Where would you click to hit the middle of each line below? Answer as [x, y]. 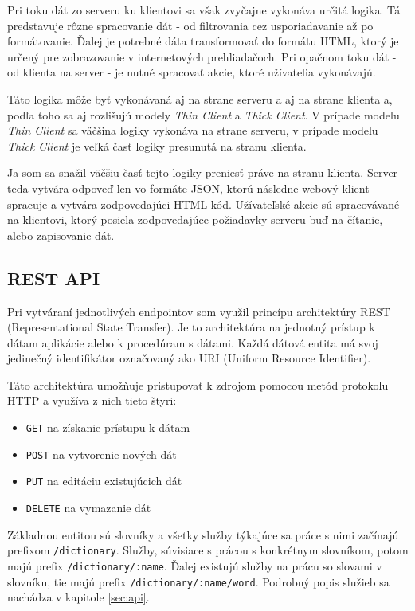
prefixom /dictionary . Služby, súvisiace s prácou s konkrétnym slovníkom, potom [208, 550]
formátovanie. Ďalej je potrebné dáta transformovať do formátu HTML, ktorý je [203, 41]
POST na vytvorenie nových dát [101, 454]
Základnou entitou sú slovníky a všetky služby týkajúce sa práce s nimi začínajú [203, 534]
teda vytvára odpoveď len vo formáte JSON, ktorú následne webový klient [188, 188]
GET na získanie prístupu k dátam [108, 427]
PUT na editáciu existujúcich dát [104, 481]
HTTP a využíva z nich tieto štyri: [92, 400]
